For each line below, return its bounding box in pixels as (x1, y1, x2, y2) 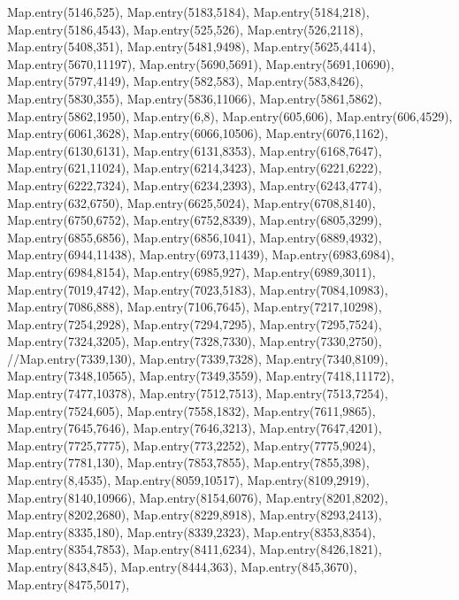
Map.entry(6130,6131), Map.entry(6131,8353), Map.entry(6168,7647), (7, 141, 382, 159)
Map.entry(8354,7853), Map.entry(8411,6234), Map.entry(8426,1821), (7, 540, 382, 558)
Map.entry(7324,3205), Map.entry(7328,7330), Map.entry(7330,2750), (7, 332, 382, 350)
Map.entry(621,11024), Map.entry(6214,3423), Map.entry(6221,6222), (7, 158, 382, 177)
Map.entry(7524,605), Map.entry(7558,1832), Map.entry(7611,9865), (7, 401, 376, 419)
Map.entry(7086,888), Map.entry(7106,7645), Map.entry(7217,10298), (7, 297, 382, 316)
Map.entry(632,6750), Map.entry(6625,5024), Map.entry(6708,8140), (7, 193, 376, 212)
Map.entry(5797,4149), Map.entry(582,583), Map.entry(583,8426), (7, 72, 363, 90)
